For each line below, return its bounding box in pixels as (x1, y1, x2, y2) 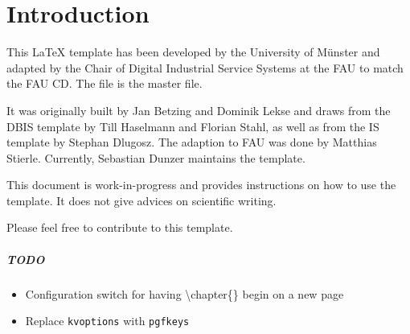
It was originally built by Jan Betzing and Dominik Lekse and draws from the (6, 101, 391, 118)
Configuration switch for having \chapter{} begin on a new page (25, 285, 344, 302)
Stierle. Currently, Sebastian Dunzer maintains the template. (6, 149, 305, 166)
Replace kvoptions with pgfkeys (25, 312, 190, 329)
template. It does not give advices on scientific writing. (6, 192, 277, 208)
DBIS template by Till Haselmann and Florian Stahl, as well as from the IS (6, 118, 379, 134)
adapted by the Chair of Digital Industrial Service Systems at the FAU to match (6, 59, 404, 76)
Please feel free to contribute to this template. (6, 219, 233, 236)
